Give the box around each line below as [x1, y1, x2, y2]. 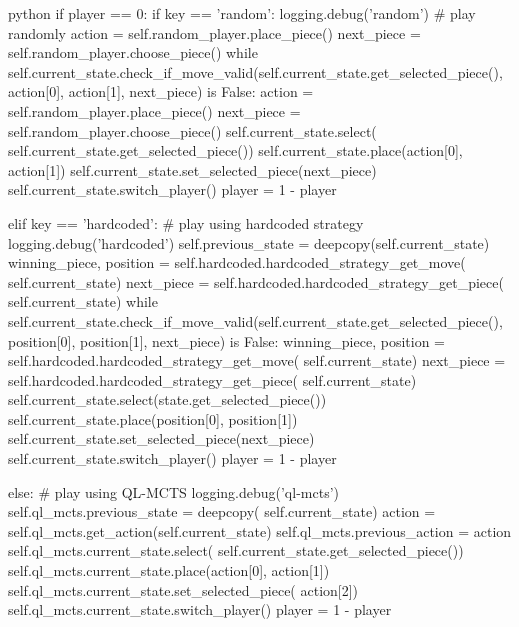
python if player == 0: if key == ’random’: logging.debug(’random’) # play [8, 3, 476, 23]
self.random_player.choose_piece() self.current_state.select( [8, 120, 377, 141]
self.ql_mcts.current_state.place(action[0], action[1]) [8, 560, 330, 581]
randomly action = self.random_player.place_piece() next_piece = [8, 22, 421, 43]
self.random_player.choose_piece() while [8, 42, 258, 63]
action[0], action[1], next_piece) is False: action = [8, 81, 314, 102]
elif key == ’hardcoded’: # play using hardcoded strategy [8, 212, 364, 233]
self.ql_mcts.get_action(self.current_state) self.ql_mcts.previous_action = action [8, 520, 512, 541]
